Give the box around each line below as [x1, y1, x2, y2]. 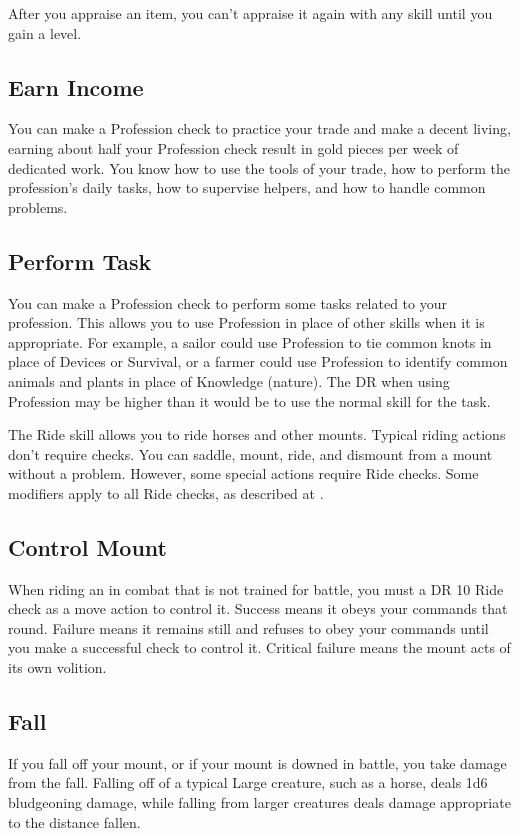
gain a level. [8, 22, 82, 43]
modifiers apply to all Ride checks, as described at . [8, 482, 324, 503]
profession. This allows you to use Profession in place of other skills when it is [8, 312, 485, 333]
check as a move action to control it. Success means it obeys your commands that [8, 598, 508, 619]
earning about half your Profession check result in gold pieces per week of [8, 137, 459, 158]
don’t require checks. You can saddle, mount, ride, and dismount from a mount [8, 443, 493, 464]
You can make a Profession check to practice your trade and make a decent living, [8, 118, 511, 139]
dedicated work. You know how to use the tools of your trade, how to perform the [8, 157, 511, 178]
